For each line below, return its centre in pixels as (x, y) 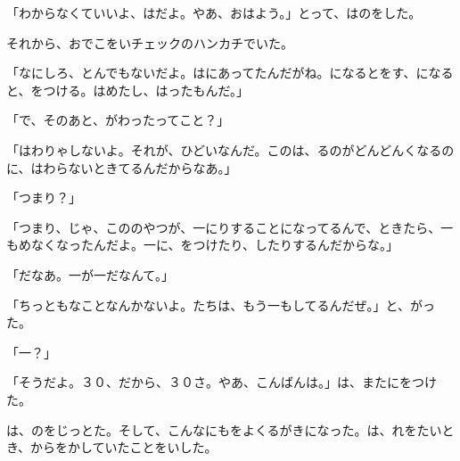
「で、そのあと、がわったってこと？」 (118, 120)
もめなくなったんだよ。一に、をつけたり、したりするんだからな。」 (203, 245)
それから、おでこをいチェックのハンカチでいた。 (150, 42)
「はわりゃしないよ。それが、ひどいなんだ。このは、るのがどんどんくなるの (230, 149)
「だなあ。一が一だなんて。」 (90, 274)
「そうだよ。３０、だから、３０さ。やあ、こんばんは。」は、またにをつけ (222, 382)
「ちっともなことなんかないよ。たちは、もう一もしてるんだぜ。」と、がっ (221, 305)
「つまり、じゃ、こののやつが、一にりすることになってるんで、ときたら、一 (230, 227)
